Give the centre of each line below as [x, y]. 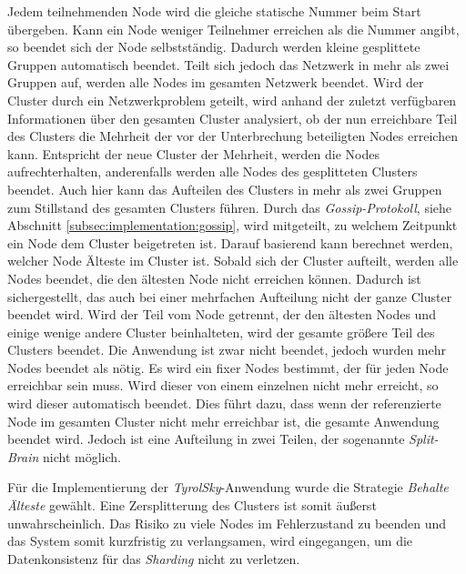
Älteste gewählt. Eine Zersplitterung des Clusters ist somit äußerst [192, 505]
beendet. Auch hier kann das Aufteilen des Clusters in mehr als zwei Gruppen [225, 189]
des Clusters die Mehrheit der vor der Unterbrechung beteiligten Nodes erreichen [233, 136]
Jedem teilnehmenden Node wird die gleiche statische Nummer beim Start [214, 11]
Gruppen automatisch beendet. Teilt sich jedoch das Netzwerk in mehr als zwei [228, 64]
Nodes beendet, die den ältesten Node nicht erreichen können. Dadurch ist [214, 278]
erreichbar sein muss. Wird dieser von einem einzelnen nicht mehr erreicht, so [223, 385]
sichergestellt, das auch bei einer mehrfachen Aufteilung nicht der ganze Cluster [230, 296]
